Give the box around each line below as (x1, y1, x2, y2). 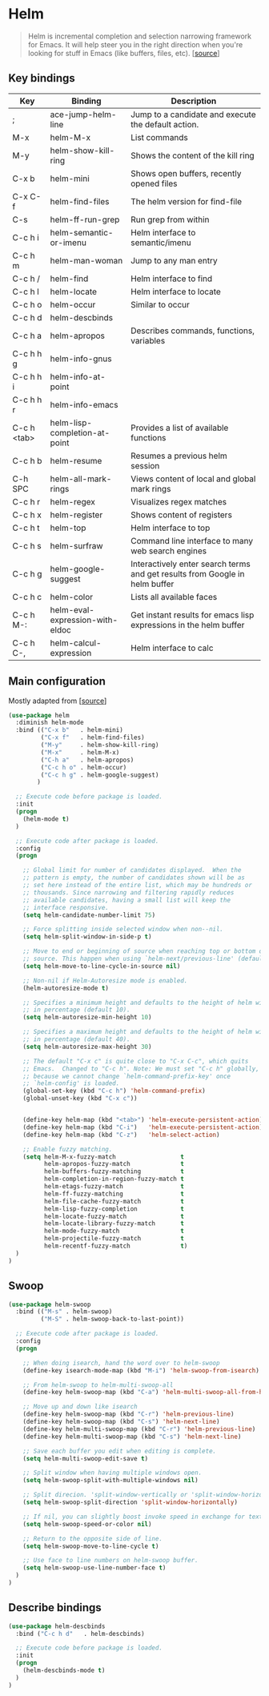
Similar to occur (130, 299, 191, 310)
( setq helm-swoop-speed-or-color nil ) (22, 1520, 152, 1528)
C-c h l (12, 286, 40, 297)
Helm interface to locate (130, 286, 222, 297)
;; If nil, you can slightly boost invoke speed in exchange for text (22, 1513, 263, 1521)
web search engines (130, 545, 207, 557)
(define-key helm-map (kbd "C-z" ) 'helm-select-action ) (22, 1131, 220, 1139)
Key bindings (8, 71, 76, 85)
